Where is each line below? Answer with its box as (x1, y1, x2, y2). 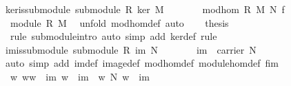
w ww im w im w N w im (10, 69, 150, 83)
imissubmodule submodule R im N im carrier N (5, 42, 257, 56)
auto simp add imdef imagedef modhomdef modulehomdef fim (5, 56, 279, 70)
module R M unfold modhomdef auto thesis (10, 15, 229, 30)
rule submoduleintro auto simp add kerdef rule (10, 29, 217, 43)
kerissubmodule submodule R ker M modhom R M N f (5, 2, 285, 16)
